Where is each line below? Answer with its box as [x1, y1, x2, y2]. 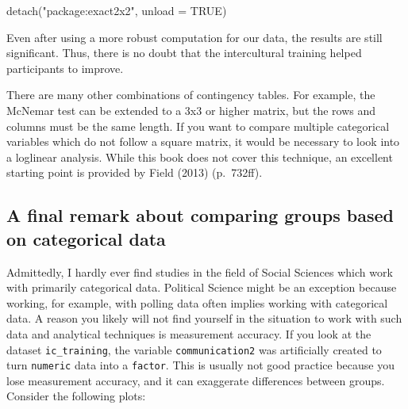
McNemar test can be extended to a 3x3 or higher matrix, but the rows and [6, 101, 376, 118]
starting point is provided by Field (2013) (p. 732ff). [6, 164, 263, 181]
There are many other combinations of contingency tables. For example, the [6, 86, 375, 103]
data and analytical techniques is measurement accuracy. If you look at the [6, 325, 371, 342]
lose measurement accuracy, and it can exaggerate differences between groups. [6, 372, 385, 388]
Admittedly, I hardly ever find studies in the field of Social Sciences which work [6, 263, 393, 280]
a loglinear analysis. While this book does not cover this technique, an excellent [6, 148, 393, 165]
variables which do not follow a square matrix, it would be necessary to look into [6, 133, 400, 150]
